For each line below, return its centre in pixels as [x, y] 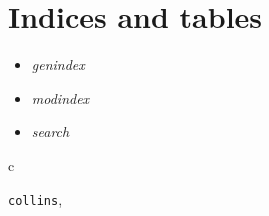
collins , [35, 198]
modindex [60, 97]
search [50, 131]
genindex [58, 64]
